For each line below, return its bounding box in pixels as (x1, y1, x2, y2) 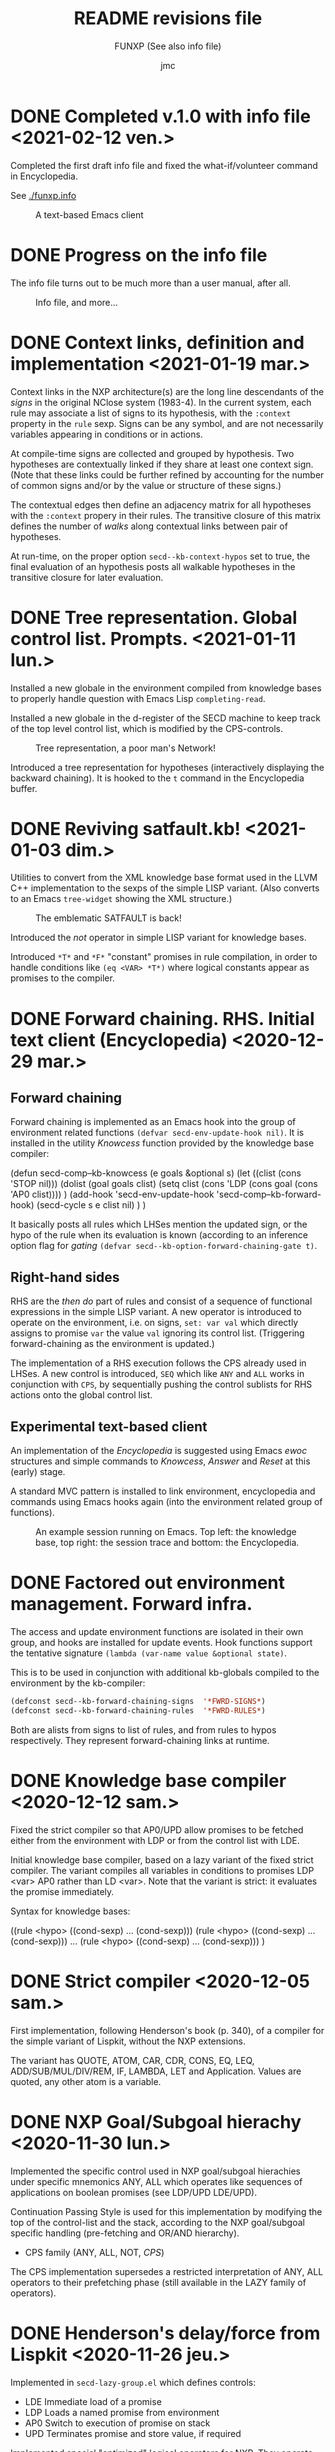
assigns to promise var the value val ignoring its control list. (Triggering (10, 1327, 305, 1339)
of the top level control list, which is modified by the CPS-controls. (10, 722, 283, 734)
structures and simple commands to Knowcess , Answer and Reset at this (10, 1455, 311, 1467)
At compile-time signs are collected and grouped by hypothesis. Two (10, 447, 295, 459)
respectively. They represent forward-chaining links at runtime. (10, 1734, 270, 1746)
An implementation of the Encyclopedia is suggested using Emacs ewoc (10, 1445, 308, 1457)
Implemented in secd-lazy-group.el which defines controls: (10, 2376, 257, 2388)
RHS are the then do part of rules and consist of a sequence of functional (10, 1295, 313, 1307)
